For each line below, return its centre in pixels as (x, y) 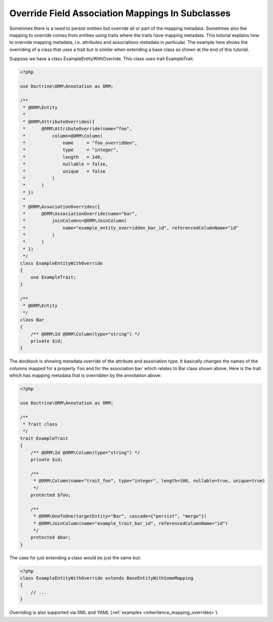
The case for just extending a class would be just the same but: (75, 558)
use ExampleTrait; (53, 277)
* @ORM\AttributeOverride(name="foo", (78, 129)
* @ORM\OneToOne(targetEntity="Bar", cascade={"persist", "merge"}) (120, 516)
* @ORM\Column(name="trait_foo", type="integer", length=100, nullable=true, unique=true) (149, 481)
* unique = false (64, 171)
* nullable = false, (65, 164)
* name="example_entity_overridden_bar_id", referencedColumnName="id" (131, 228)
